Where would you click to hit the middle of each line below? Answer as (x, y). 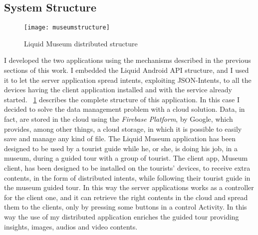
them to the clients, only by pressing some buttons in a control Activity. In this (126, 207)
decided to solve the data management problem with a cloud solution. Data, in (125, 109)
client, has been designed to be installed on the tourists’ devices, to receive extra (127, 167)
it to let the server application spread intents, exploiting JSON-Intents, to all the (128, 80)
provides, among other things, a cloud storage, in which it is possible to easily (123, 128)
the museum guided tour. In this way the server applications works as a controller (129, 187)
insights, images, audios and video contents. (71, 226)
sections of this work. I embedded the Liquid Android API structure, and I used (127, 70)
